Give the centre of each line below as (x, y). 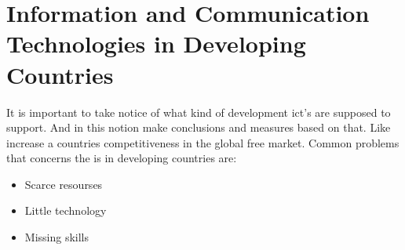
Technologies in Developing (156, 43)
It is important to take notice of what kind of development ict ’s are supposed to (199, 112)
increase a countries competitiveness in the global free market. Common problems (203, 142)
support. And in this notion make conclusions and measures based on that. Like (199, 127)
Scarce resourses (64, 184)
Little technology (66, 210)
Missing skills (57, 237)
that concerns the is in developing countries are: (122, 158)
